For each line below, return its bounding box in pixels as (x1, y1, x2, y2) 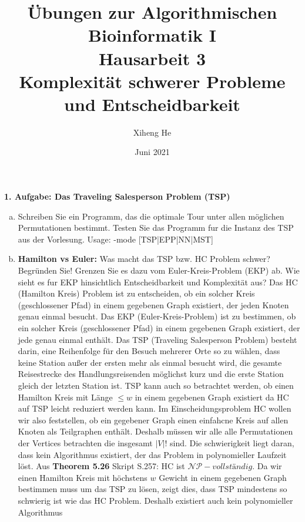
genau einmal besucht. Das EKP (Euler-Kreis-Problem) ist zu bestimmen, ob (18, 310, 296, 322)
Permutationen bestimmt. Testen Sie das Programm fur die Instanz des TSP (18, 221, 294, 234)
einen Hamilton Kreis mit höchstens (18, 471, 148, 483)
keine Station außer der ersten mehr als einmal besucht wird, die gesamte (18, 356, 282, 368)
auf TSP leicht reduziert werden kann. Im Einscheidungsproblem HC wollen (18, 402, 291, 415)
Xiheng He (133, 126, 172, 138)
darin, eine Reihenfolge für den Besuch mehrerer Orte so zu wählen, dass (18, 345, 280, 357)
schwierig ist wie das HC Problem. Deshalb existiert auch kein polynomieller (18, 494, 293, 506)
